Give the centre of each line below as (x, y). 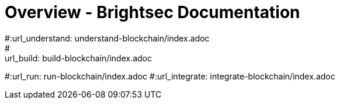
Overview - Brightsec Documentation (152, 12)
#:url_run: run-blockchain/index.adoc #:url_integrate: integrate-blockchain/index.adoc (170, 76)
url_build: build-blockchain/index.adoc (78, 58)
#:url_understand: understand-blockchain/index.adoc (107, 38)
